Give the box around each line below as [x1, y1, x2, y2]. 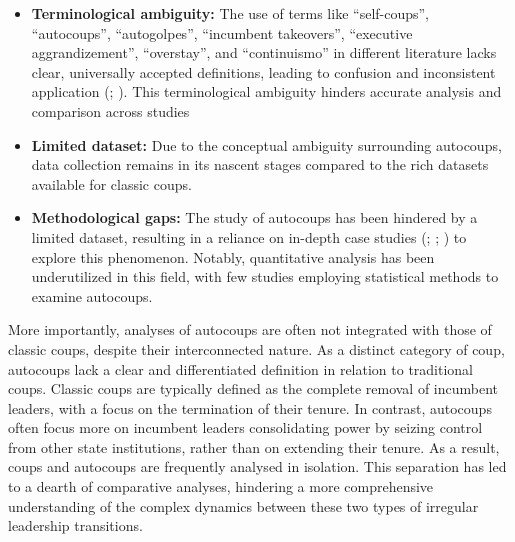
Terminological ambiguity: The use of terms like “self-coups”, [31, 3, 430, 23]
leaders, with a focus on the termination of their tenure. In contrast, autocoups [8, 397, 492, 418]
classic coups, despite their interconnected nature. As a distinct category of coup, [8, 338, 505, 359]
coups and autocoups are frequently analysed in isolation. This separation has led [8, 456, 507, 477]
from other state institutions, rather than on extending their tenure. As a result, [8, 436, 500, 457]
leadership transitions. [8, 515, 143, 536]
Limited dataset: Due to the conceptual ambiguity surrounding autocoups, [31, 134, 502, 155]
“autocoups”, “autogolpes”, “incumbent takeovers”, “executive [31, 22, 413, 43]
